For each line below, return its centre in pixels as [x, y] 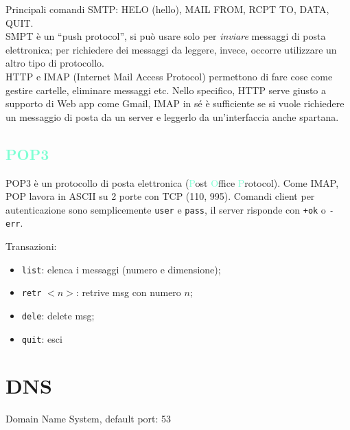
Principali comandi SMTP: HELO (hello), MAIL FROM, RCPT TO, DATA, [167, 9]
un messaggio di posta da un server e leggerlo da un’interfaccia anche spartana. [172, 116]
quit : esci [42, 338]
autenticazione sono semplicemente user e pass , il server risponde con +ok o [166, 209]
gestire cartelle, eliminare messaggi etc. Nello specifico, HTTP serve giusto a [166, 90]
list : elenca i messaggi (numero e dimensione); [121, 269]
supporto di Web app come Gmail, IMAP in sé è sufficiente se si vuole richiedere [175, 103]
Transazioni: [31, 246]
